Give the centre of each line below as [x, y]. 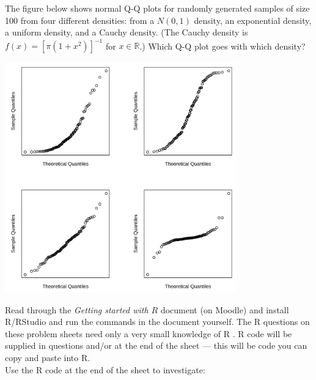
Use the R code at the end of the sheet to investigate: [105, 369]
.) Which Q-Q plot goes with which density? [222, 46]
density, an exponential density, [253, 20]
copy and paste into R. [48, 358]
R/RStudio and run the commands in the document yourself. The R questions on [157, 322]
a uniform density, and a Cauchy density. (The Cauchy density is [127, 32]
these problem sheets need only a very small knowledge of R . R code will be [149, 333]
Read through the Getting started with [77, 309]
